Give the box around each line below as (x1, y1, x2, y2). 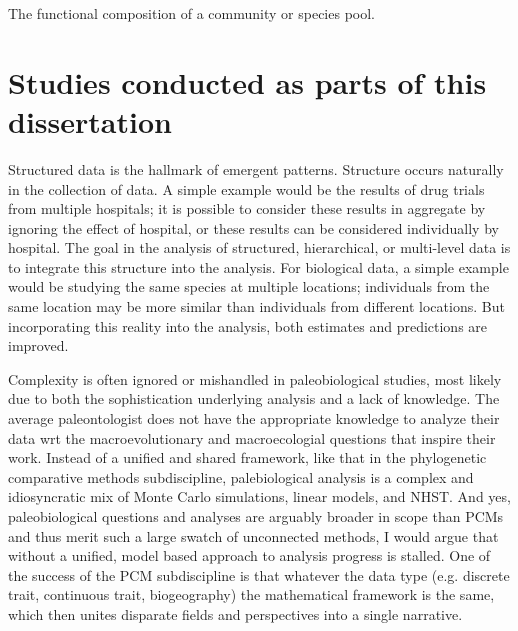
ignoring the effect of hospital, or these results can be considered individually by (8, 217, 499, 238)
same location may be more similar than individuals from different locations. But (8, 296, 505, 317)
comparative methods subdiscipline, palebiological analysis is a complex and (8, 466, 474, 487)
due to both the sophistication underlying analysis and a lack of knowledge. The (8, 388, 500, 409)
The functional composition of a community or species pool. (8, 3, 375, 23)
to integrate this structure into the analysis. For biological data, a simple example (8, 256, 509, 277)
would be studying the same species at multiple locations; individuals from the (8, 276, 490, 297)
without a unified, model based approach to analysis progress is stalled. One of (8, 545, 491, 566)
